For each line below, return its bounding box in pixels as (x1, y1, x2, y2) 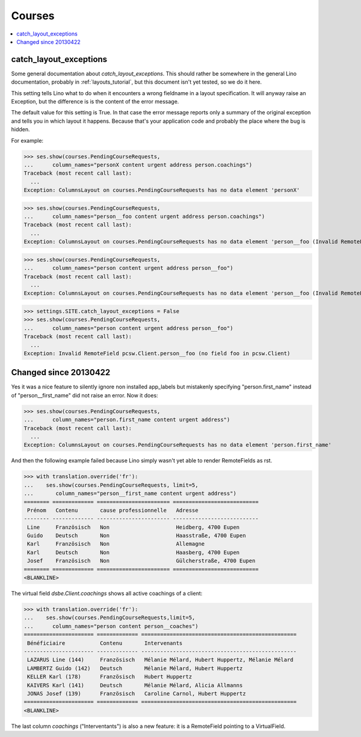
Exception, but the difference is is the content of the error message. (11, 98, 179, 105)
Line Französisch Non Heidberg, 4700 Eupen (27, 524, 240, 530)
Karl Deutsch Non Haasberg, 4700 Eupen (27, 549, 240, 556)
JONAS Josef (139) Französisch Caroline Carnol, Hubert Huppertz (27, 690, 246, 697)
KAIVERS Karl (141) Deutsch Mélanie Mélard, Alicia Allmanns (27, 682, 243, 689)
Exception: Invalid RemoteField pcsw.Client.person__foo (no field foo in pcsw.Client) (23, 350, 291, 356)
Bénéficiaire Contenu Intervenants (27, 639, 183, 647)
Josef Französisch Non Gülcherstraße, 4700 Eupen (27, 558, 256, 564)
